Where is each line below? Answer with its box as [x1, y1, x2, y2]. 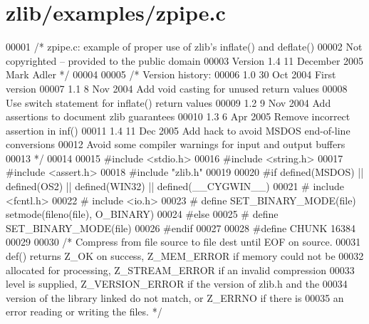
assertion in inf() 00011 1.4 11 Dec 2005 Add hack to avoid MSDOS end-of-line [6, 122, 350, 137]
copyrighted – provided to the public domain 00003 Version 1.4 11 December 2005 [6, 53, 364, 68]
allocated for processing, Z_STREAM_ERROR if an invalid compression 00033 [6, 262, 355, 277]
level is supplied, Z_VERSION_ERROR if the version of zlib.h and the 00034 [6, 276, 348, 291]
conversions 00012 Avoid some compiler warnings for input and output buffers [6, 137, 345, 152]
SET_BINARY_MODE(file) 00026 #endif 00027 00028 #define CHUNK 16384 [6, 220, 356, 235]
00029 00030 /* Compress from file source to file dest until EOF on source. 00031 [6, 234, 361, 249]
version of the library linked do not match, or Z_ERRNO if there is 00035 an [6, 290, 344, 305]
